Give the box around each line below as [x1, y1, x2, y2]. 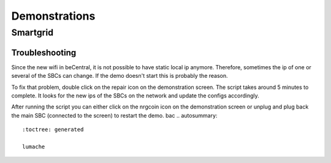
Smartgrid [11, 27, 54, 38]
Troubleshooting [11, 47, 77, 58]
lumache [22, 143, 45, 150]
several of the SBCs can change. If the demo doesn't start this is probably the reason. [11, 72, 228, 80]
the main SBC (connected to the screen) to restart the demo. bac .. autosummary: [11, 112, 218, 119]
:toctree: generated [22, 126, 84, 133]
